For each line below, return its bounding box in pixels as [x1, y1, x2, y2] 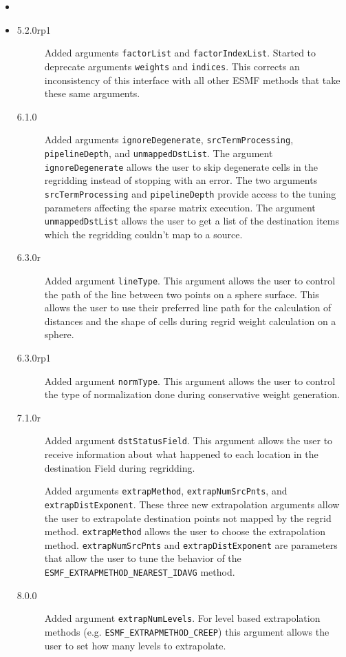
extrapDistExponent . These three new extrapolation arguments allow [44, 497, 340, 511]
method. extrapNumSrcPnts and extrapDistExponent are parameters [44, 537, 338, 552]
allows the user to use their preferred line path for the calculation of [44, 300, 332, 315]
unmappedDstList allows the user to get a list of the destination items [44, 213, 340, 228]
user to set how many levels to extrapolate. [44, 638, 226, 652]
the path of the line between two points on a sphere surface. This [44, 286, 319, 301]
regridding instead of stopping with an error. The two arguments [44, 173, 318, 187]
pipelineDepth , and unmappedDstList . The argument [44, 145, 273, 160]
